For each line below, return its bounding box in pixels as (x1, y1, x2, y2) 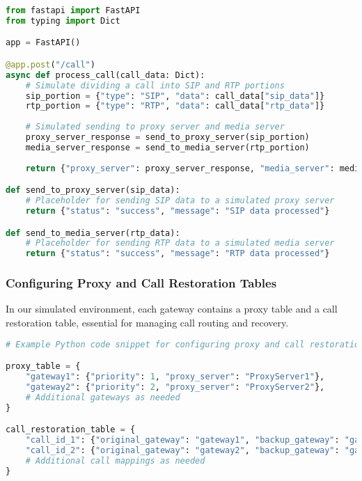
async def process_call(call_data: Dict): (6, 70, 205, 80)
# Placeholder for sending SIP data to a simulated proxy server (25, 196, 335, 206)
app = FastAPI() (6, 38, 81, 48)
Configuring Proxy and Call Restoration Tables (6, 274, 277, 292)
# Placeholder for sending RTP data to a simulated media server (25, 238, 335, 249)
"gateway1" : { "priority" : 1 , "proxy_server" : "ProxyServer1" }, (25, 371, 325, 381)
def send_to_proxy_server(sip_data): (6, 185, 180, 196)
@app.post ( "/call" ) (6, 59, 95, 70)
